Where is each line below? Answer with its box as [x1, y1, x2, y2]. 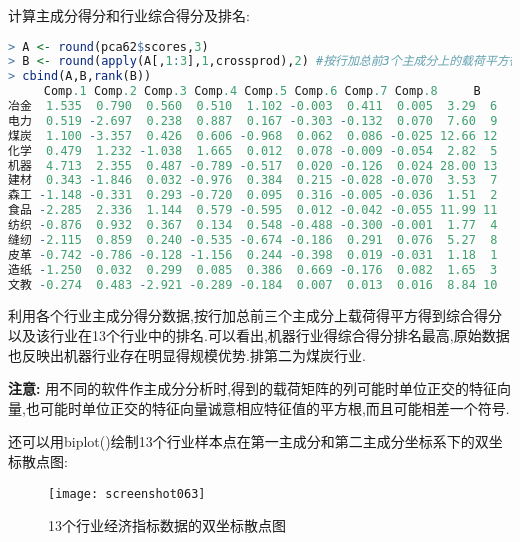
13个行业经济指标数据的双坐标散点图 [48, 515, 286, 536]
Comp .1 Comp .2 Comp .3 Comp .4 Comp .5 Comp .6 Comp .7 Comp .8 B [43, 84, 481, 99]
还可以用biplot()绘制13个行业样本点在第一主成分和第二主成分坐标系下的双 [8, 431, 489, 452]
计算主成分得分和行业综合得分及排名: [8, 5, 250, 25]
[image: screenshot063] [48, 486, 206, 501]
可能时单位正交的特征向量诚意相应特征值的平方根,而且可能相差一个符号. [39, 397, 510, 418]
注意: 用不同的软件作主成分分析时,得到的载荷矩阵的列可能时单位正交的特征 [8, 378, 498, 399]
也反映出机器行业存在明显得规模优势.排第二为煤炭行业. [8, 344, 366, 365]
